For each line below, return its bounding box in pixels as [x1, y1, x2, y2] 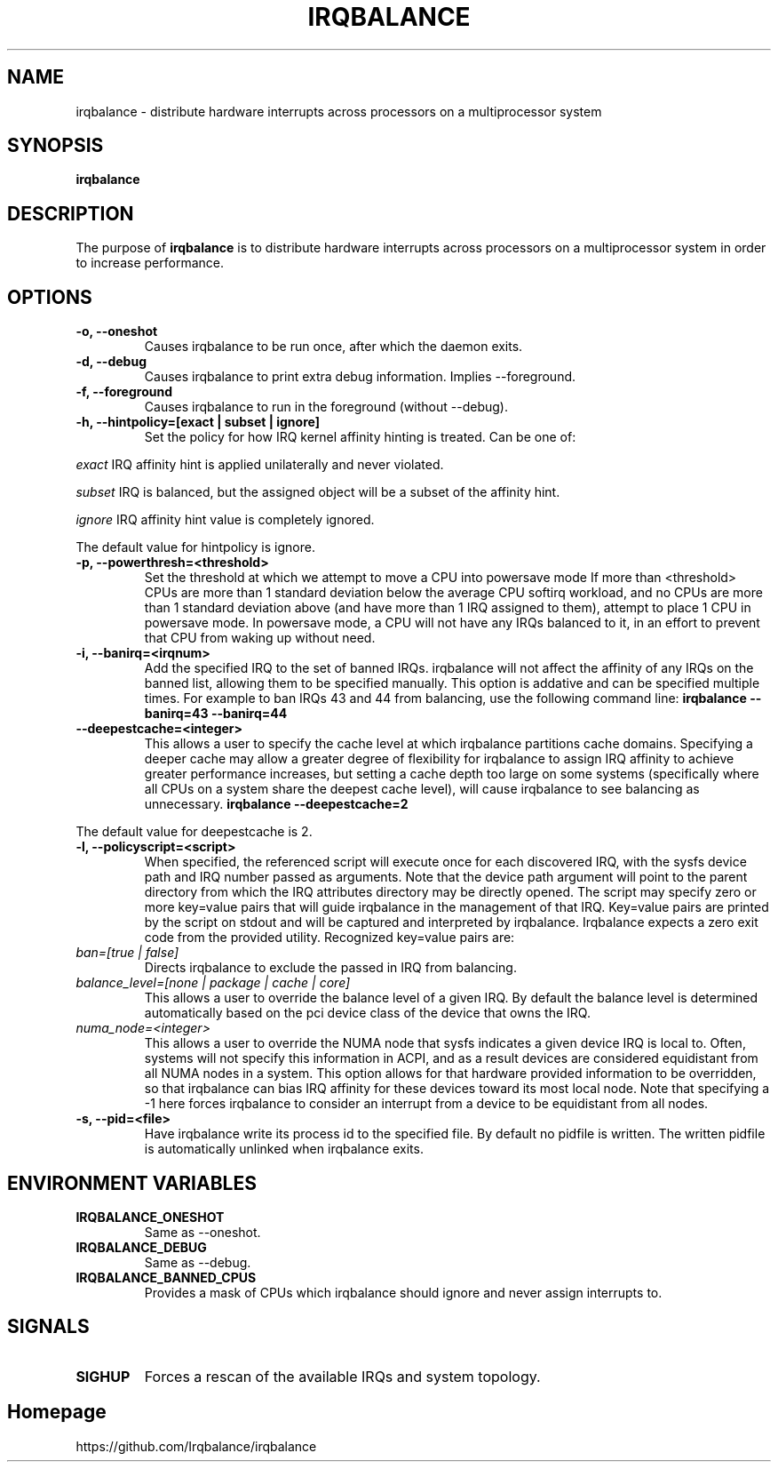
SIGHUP [75, 1367, 131, 1385]
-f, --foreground [75, 384, 172, 400]
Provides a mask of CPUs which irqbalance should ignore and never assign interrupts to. [144, 1284, 663, 1300]
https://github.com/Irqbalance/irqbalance [75, 1438, 317, 1454]
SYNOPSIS [7, 134, 104, 157]
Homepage [7, 1401, 107, 1424]
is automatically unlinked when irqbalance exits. [144, 1141, 424, 1157]
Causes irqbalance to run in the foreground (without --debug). [144, 399, 508, 415]
